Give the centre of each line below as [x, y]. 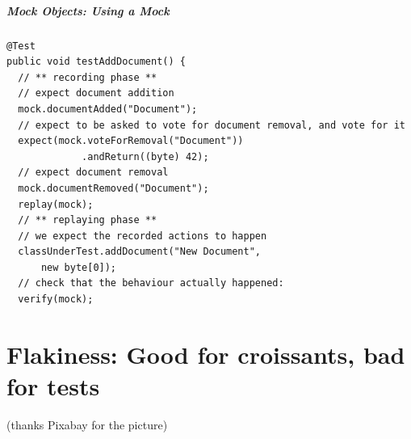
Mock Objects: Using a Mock [88, 10]
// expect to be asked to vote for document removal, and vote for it [212, 125]
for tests [53, 386]
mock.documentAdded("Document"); [108, 109]
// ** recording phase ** [88, 77]
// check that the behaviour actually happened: [151, 283]
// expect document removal [93, 173]
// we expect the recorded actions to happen [143, 236]
